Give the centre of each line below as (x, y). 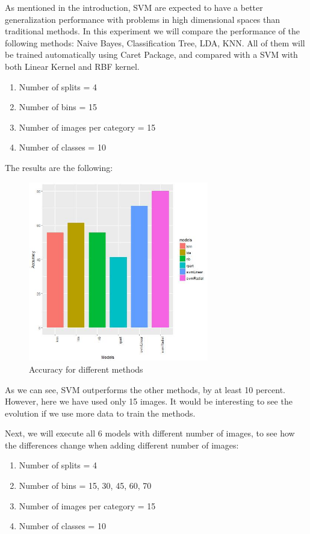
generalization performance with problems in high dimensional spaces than (143, 19)
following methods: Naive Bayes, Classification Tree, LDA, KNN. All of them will (155, 42)
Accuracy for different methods (86, 369)
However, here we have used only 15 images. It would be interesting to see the (149, 401)
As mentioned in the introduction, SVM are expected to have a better (134, 7)
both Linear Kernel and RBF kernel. (72, 66)
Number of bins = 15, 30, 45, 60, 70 (85, 486)
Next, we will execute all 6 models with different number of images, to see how (150, 433)
